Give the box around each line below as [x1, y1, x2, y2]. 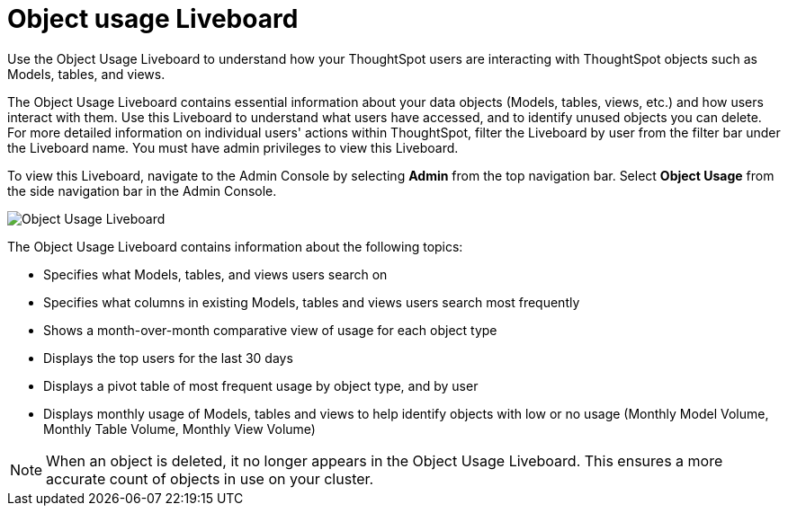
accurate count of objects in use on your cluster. [46, 469, 374, 488]
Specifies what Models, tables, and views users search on [43, 266, 388, 282]
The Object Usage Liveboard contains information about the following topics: [7, 238, 463, 254]
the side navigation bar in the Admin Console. [7, 182, 277, 199]
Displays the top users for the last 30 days [43, 349, 293, 366]
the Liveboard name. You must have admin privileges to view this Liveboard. [7, 139, 459, 155]
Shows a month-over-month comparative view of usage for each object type [43, 322, 497, 338]
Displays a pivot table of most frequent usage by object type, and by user [43, 377, 479, 394]
